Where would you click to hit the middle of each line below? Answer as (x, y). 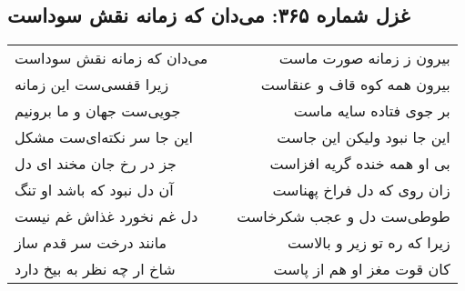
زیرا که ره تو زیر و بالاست (369, 243)
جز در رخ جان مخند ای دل (96, 164)
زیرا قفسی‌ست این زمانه (92, 85)
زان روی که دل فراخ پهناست (361, 190)
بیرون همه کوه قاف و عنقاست (355, 85)
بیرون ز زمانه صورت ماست (364, 58)
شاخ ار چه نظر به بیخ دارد (95, 269)
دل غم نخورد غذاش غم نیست (106, 216)
